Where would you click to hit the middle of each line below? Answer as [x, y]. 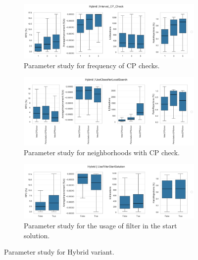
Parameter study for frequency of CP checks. [92, 65]
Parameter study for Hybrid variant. [59, 252]
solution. [37, 235]
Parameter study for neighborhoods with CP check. [102, 152]
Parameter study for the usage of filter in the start [100, 226]
